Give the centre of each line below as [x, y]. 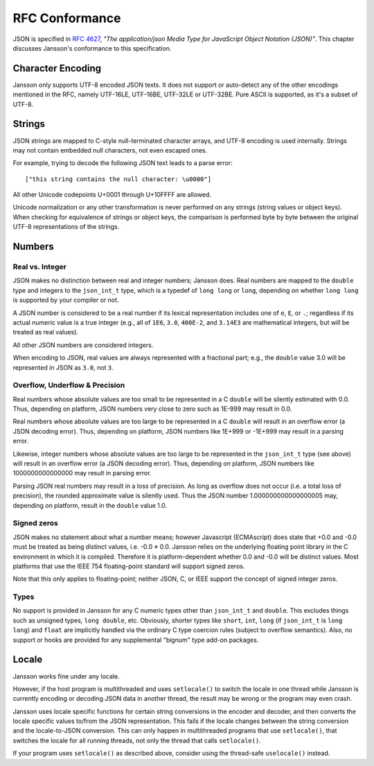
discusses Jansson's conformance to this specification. [92, 48]
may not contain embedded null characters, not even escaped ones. [110, 150]
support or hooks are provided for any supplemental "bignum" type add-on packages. [136, 640]
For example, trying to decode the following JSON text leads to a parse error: [123, 163]
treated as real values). [46, 332]
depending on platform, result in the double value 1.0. [90, 505]
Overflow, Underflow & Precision [69, 385]
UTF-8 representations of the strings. [66, 227]
